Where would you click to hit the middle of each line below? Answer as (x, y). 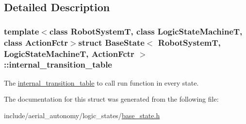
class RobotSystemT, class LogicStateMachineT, (146, 31)
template (22, 31)
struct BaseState (111, 42)
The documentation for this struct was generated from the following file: (111, 99)
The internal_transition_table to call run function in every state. (101, 82)
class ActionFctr (36, 42)
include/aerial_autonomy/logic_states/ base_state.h (82, 115)
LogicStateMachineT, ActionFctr (69, 53)
